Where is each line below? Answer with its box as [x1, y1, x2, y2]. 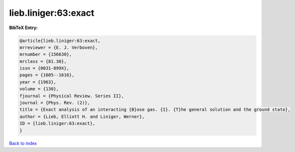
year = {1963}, [19, 79, 56, 85]
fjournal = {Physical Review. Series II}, [19, 93, 124, 99]
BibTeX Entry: [9, 25, 38, 31]
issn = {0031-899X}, [19, 66, 69, 71]
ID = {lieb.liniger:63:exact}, [19, 121, 96, 126]
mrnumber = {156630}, [19, 52, 72, 57]
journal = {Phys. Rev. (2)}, [19, 100, 90, 106]
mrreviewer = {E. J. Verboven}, [19, 44, 98, 50]
